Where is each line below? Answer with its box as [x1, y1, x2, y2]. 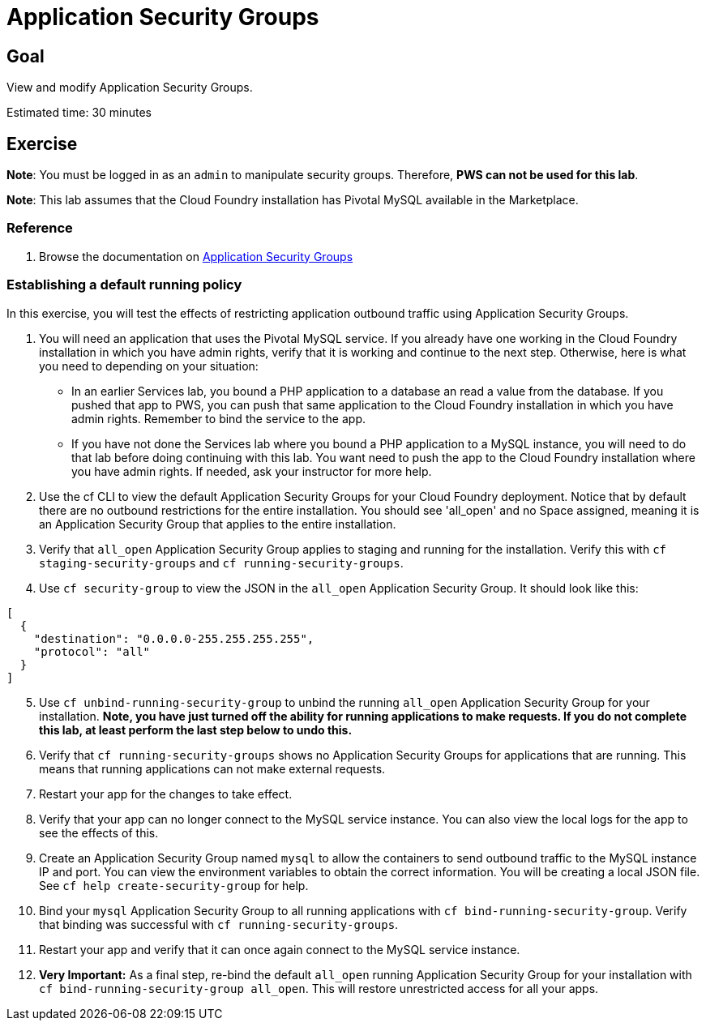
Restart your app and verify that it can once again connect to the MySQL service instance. [39, 942, 520, 956]
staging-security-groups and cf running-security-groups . [39, 555, 404, 570]
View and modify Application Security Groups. [6, 80, 253, 95]
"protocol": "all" [33, 644, 151, 658]
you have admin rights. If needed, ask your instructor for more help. [71, 464, 432, 478]
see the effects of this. [39, 825, 159, 840]
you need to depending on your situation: [39, 358, 259, 373]
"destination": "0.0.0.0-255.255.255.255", [33, 631, 314, 645]
